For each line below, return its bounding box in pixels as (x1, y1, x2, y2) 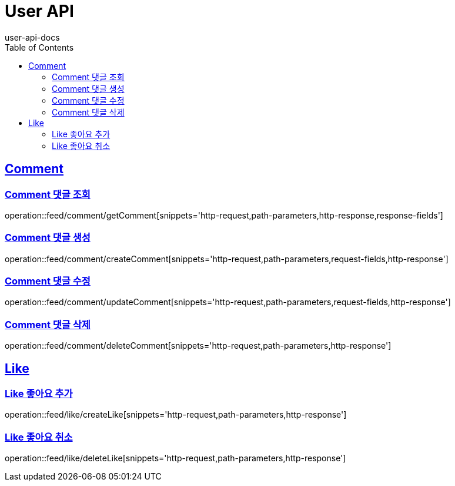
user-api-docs (5, 32, 60, 42)
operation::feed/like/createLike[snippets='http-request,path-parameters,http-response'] (5, 409, 347, 420)
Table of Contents (5, 42, 74, 52)
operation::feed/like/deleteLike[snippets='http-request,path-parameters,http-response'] (5, 453, 346, 464)
